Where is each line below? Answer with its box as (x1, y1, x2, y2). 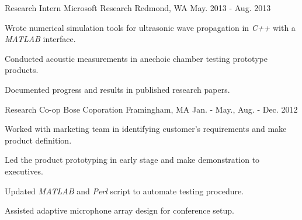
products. (5, 64, 39, 76)
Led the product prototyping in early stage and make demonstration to (5, 153, 260, 166)
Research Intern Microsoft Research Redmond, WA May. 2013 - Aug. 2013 (5, 2, 271, 13)
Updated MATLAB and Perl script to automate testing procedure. (5, 184, 244, 197)
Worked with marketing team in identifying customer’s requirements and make (5, 123, 287, 135)
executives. (5, 165, 43, 177)
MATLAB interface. (5, 33, 76, 45)
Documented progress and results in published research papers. (5, 83, 230, 95)
